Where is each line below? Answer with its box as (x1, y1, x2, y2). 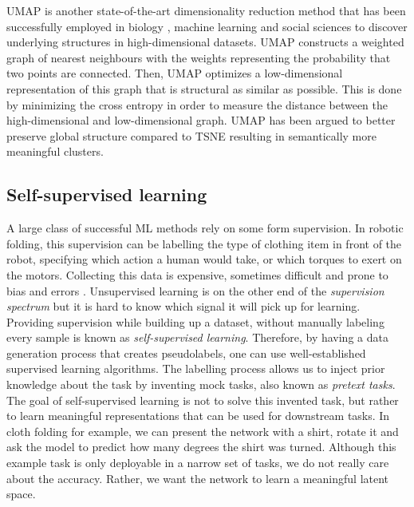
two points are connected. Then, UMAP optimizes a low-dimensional (6, 65, 343, 81)
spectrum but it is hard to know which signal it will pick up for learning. (6, 298, 361, 315)
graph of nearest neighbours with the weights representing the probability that (6, 49, 391, 65)
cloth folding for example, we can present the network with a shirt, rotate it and (6, 422, 399, 439)
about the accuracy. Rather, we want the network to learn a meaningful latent (6, 469, 389, 486)
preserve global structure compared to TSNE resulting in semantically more (6, 127, 377, 144)
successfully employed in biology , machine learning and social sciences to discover (6, 18, 408, 34)
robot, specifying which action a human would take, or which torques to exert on (6, 251, 402, 267)
